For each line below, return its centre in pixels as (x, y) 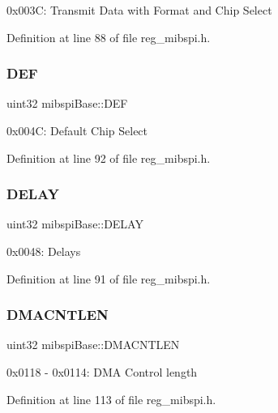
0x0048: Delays (44, 251)
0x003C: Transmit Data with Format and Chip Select (139, 10)
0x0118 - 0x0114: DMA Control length (102, 372)
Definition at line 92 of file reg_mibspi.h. (109, 158)
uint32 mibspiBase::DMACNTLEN (93, 345)
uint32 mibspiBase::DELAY (75, 224)
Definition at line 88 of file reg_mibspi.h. (109, 37)
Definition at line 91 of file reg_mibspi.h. (109, 278)
